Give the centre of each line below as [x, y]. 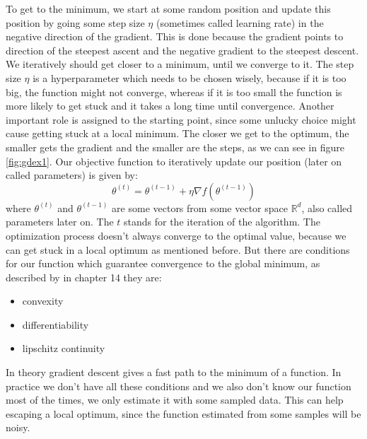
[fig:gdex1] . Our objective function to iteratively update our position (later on [174, 161]
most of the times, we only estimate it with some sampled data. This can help [175, 400]
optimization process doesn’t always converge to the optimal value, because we [176, 235]
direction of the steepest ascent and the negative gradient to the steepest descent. [182, 50]
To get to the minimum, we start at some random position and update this [168, 8]
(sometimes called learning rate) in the [240, 22]
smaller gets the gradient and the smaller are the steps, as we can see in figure [175, 147]
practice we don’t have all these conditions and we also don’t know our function [179, 386]
